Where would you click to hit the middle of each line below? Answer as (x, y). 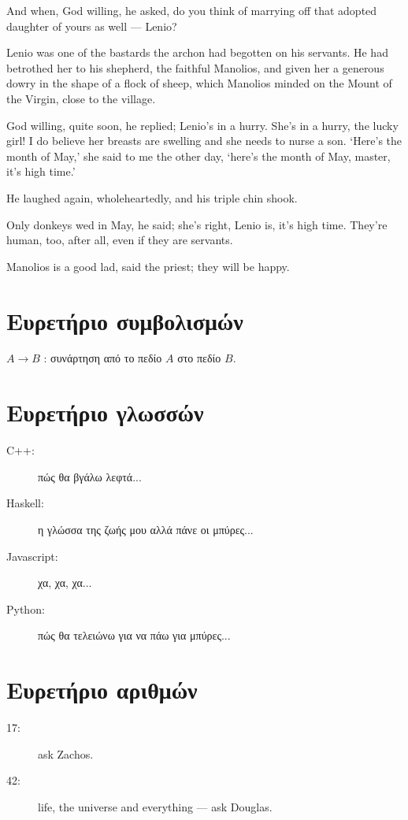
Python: (26, 609)
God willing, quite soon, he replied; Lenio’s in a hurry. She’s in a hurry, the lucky (202, 125)
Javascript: (32, 556)
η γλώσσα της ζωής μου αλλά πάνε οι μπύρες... (146, 529)
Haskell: (25, 503)
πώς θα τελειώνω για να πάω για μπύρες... (134, 635)
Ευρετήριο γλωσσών (105, 412)
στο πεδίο (199, 358)
